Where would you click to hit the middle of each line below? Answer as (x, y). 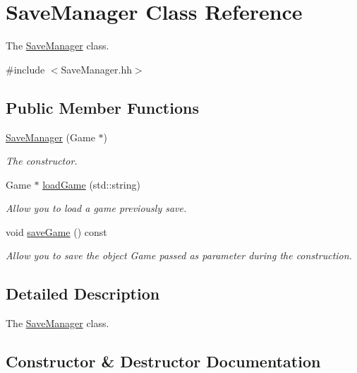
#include (25, 69)
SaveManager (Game (50, 137)
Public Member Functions (102, 107)
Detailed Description (83, 294)
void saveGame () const (56, 231)
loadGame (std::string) (91, 184)
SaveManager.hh (96, 69)
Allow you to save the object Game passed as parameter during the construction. (179, 255)
